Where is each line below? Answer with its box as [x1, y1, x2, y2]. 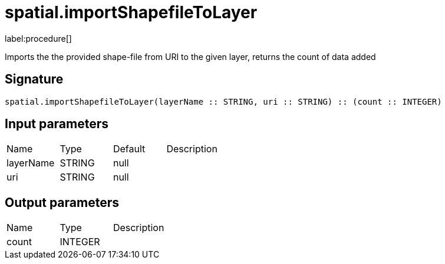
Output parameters [5, 195, 119, 210]
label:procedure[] [5, 33, 72, 44]
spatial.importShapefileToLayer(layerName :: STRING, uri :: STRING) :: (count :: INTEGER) [5, 96, 442, 106]
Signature [5, 72, 64, 87]
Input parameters [5, 116, 109, 132]
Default [113, 143, 146, 155]
